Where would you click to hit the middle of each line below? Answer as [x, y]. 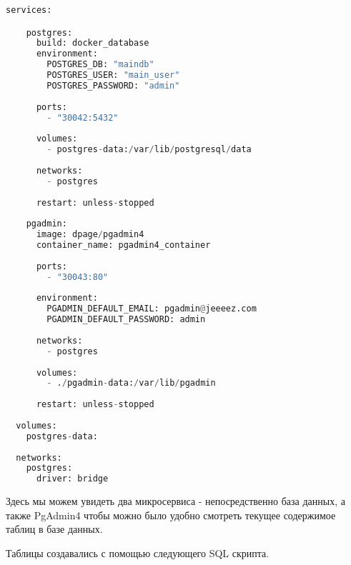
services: [29, 10]
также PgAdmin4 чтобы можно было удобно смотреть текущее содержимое [171, 515]
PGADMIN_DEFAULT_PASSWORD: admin [126, 320]
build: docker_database [93, 43]
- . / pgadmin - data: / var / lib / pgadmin [131, 383]
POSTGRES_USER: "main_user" [113, 75]
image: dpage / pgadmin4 [90, 235]
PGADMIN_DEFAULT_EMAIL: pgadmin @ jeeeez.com [152, 309]
